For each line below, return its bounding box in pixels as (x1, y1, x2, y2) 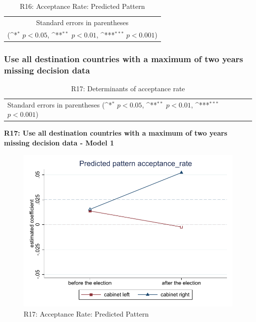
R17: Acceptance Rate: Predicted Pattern (24, 308, 149, 319)
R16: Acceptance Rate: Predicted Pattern (20, 1, 145, 11)
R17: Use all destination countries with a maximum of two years (4, 128, 227, 138)
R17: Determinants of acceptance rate (71, 83, 185, 93)
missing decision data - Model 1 (4, 138, 114, 148)
